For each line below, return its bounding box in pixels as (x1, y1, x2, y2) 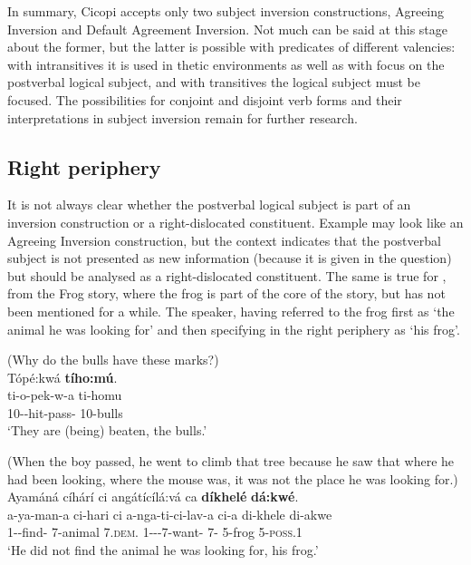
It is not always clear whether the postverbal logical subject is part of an (7, 195, 411, 214)
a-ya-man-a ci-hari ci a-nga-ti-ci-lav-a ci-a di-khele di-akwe (7, 504, 332, 523)
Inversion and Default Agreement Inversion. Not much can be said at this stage (7, 19, 447, 38)
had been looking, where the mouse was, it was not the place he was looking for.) (7, 469, 458, 488)
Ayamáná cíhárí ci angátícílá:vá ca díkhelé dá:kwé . (7, 487, 299, 506)
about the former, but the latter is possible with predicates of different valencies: (7, 37, 456, 56)
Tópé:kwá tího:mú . (7, 367, 118, 386)
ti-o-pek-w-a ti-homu (7, 385, 122, 404)
